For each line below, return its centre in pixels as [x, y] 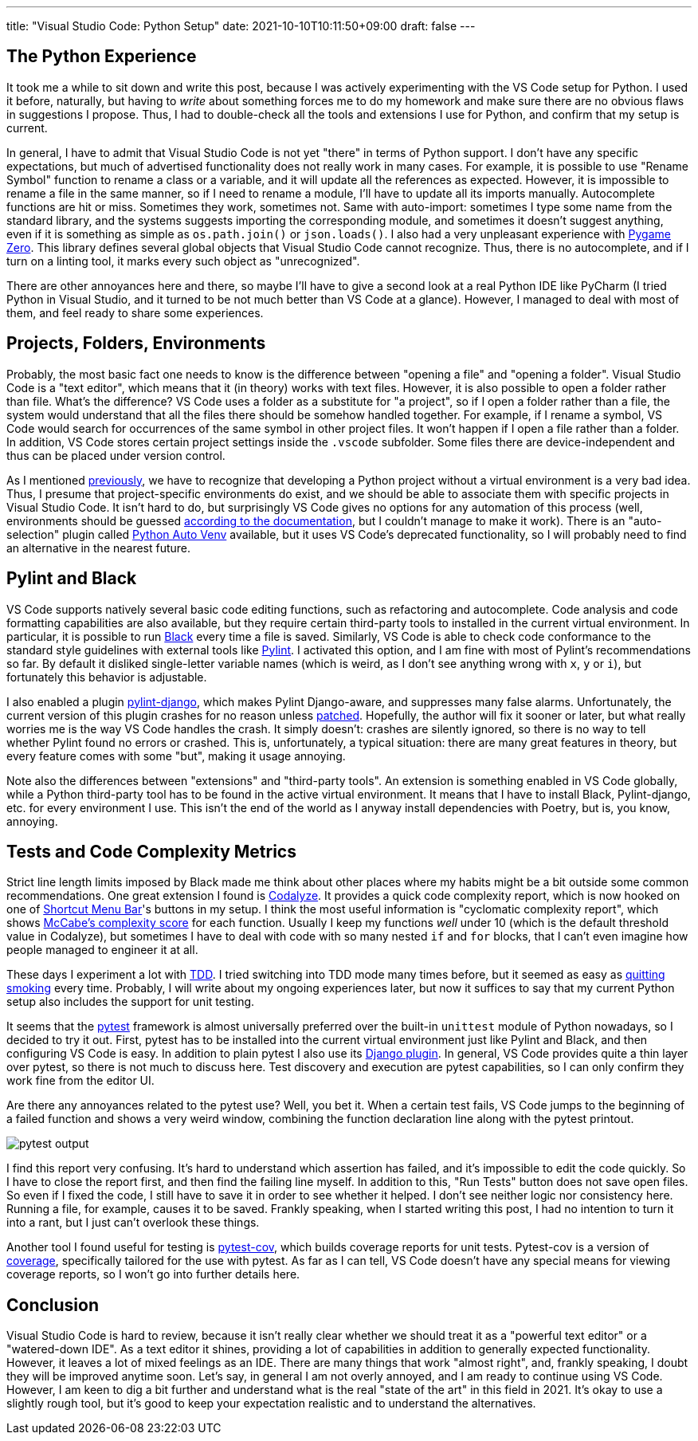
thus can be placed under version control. [116, 455]
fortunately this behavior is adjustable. [107, 677]
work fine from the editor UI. [80, 1081]
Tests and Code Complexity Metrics [151, 851]
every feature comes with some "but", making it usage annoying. [176, 756]
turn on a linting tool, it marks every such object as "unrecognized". [183, 261]
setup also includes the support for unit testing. [131, 1002]
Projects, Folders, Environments [136, 344]
